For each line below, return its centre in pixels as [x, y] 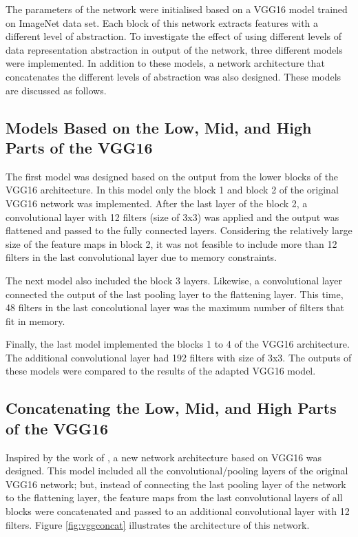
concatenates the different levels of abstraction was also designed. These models [173, 76]
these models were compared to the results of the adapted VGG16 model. [161, 371]
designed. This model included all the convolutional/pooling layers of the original [177, 471]
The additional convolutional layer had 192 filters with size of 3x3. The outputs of [179, 357]
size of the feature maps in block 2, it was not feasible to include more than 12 [171, 243]
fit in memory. [35, 320]
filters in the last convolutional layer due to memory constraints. [141, 257]
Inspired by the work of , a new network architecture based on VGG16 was [164, 457]
